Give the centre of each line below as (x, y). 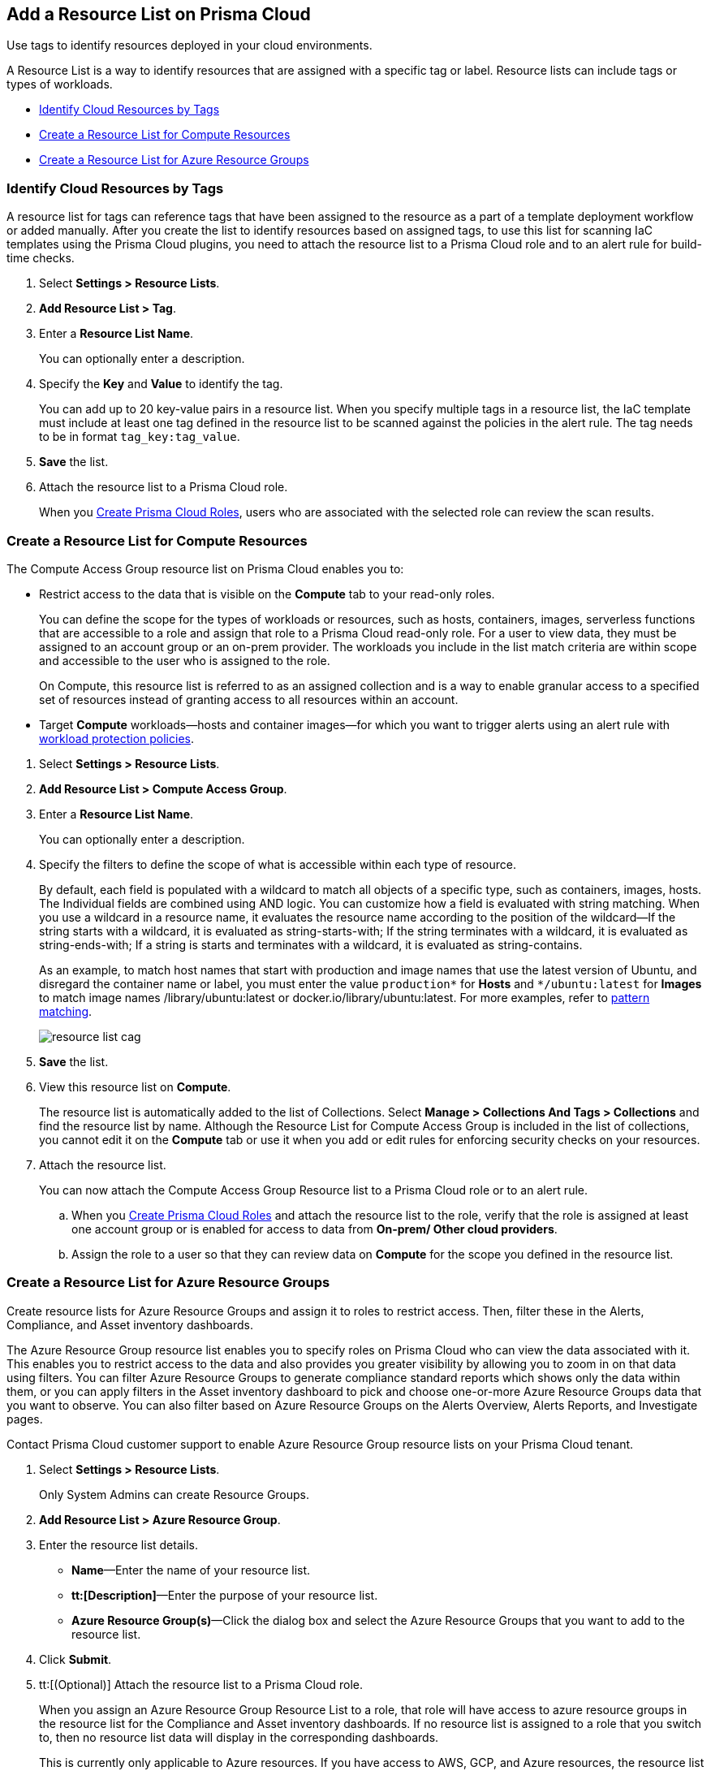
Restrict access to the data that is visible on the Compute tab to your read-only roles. (267, 594)
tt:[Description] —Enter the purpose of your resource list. (225, 1595)
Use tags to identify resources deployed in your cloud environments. (190, 45)
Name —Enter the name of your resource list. (191, 1570)
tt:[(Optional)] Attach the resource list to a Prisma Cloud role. (201, 1684)
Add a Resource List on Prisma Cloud (159, 14)
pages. (25, 1419)
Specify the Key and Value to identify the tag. (161, 384)
